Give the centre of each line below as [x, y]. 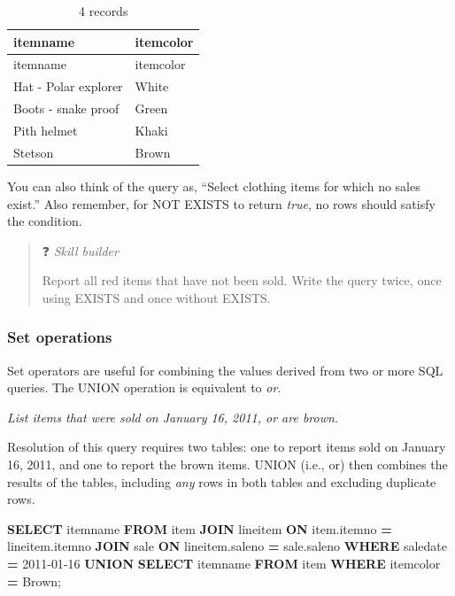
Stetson [34, 152]
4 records [104, 11]
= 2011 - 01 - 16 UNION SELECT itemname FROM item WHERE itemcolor [224, 564]
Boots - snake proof [66, 108]
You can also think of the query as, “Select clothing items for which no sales [214, 186]
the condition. [45, 221]
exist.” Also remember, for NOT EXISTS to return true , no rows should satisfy [221, 203]
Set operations [60, 337]
